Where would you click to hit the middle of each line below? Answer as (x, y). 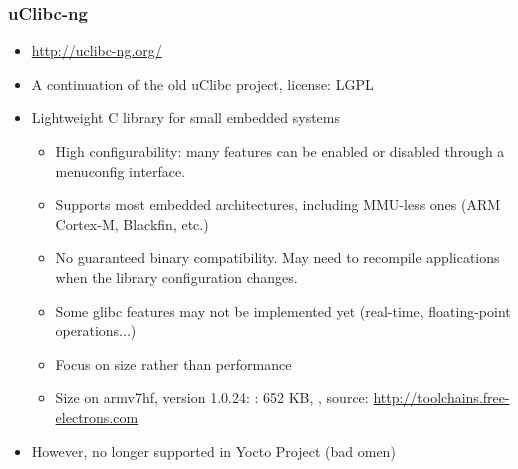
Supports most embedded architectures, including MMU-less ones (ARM (278, 204)
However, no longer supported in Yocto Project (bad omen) (213, 450)
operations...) (96, 330)
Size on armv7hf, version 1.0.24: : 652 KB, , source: (212, 397)
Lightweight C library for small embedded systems (186, 117)
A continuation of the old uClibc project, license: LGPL (202, 83)
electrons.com (97, 416)
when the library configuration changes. (176, 276)
